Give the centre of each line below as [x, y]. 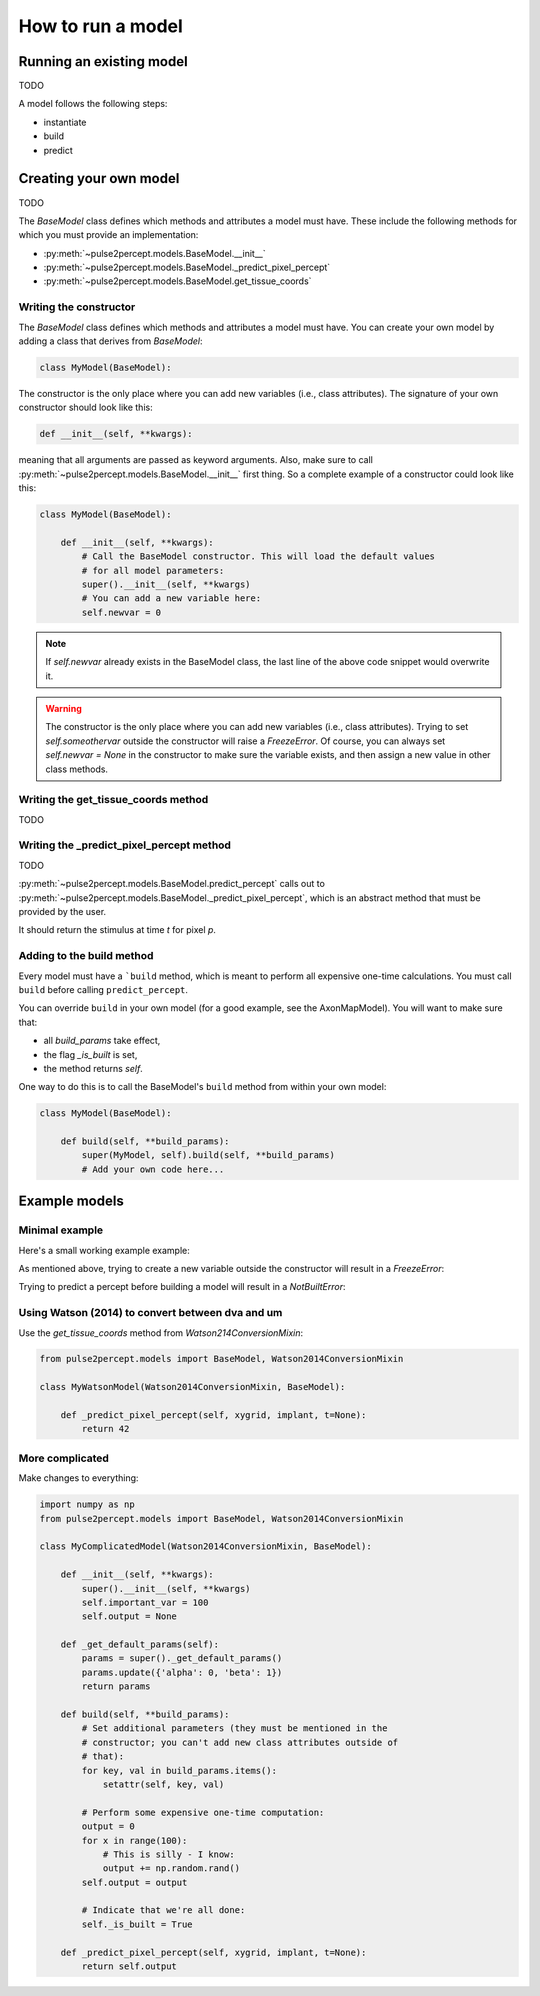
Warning [63, 708]
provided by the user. [62, 912]
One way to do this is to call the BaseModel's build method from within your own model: [202, 1087]
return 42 [105, 1429]
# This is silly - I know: [168, 1854]
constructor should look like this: [86, 407]
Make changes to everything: [78, 1478]
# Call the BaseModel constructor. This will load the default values [258, 556]
